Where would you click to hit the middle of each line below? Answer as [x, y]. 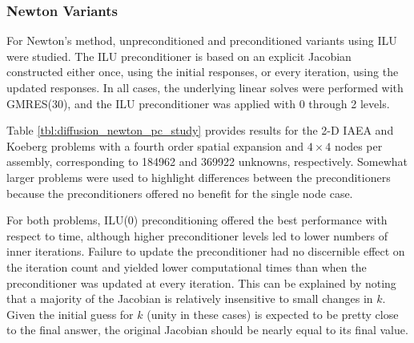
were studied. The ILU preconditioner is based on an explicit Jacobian [179, 56]
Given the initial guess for [70, 314]
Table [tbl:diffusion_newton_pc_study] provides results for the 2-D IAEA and [200, 130]
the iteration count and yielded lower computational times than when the [187, 266]
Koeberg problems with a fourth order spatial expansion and [155, 145]
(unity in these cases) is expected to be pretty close [273, 314]
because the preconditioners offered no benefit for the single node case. [180, 193]
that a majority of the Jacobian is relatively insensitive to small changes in [190, 299]
